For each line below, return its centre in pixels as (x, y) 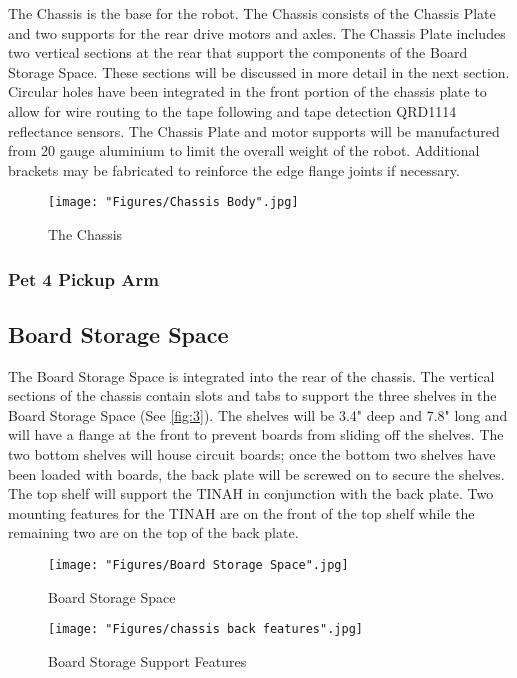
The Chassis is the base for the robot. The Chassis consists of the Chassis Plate (252, 13)
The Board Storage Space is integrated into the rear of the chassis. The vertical (251, 375)
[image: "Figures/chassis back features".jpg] (205, 629)
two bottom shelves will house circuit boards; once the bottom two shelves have (252, 454)
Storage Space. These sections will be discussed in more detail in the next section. (259, 71)
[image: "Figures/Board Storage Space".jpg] (198, 564)
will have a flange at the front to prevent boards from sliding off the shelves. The (256, 434)
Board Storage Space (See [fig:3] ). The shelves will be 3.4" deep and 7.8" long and (258, 414)
